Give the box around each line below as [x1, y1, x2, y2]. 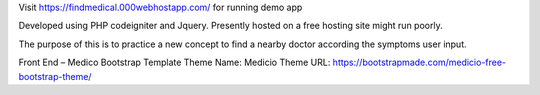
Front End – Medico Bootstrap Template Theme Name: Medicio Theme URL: [18, 56, 331, 69]
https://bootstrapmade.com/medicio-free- [332, 56, 507, 69]
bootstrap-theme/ [18, 70, 92, 82]
